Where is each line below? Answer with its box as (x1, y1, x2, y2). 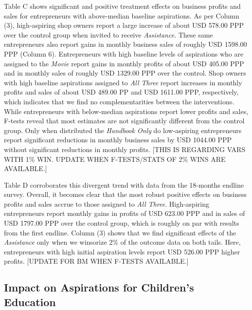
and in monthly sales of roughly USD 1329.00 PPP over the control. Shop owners (4, 68, 246, 78)
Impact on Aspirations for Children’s (4, 280, 194, 295)
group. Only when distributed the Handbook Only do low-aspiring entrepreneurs (4, 125, 242, 135)
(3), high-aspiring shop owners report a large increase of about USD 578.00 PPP (4, 20, 244, 30)
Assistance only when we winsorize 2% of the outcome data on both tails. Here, (4, 237, 241, 247)
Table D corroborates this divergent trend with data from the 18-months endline (4, 179, 244, 190)
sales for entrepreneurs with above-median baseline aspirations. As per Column (4, 10, 239, 20)
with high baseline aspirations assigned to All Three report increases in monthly (4, 77, 242, 87)
